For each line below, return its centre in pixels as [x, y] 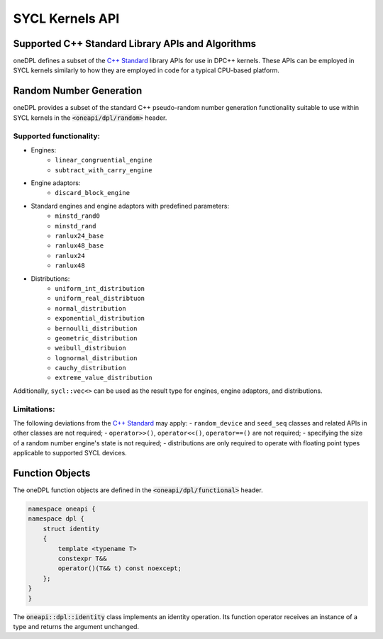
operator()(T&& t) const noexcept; [120, 568]
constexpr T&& [82, 559]
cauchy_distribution [91, 368]
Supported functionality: [57, 136]
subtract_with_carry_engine [104, 170]
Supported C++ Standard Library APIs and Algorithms [135, 44]
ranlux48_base [79, 246]
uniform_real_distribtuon [100, 299]
